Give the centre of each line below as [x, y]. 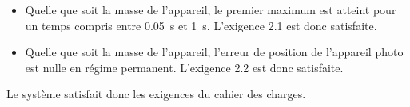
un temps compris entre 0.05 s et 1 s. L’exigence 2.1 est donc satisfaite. [201, 25]
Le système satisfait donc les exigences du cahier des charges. [156, 94]
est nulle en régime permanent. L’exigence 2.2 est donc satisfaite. [184, 67]
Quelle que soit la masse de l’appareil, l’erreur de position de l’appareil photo [214, 52]
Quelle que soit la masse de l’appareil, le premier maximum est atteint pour [211, 10]
